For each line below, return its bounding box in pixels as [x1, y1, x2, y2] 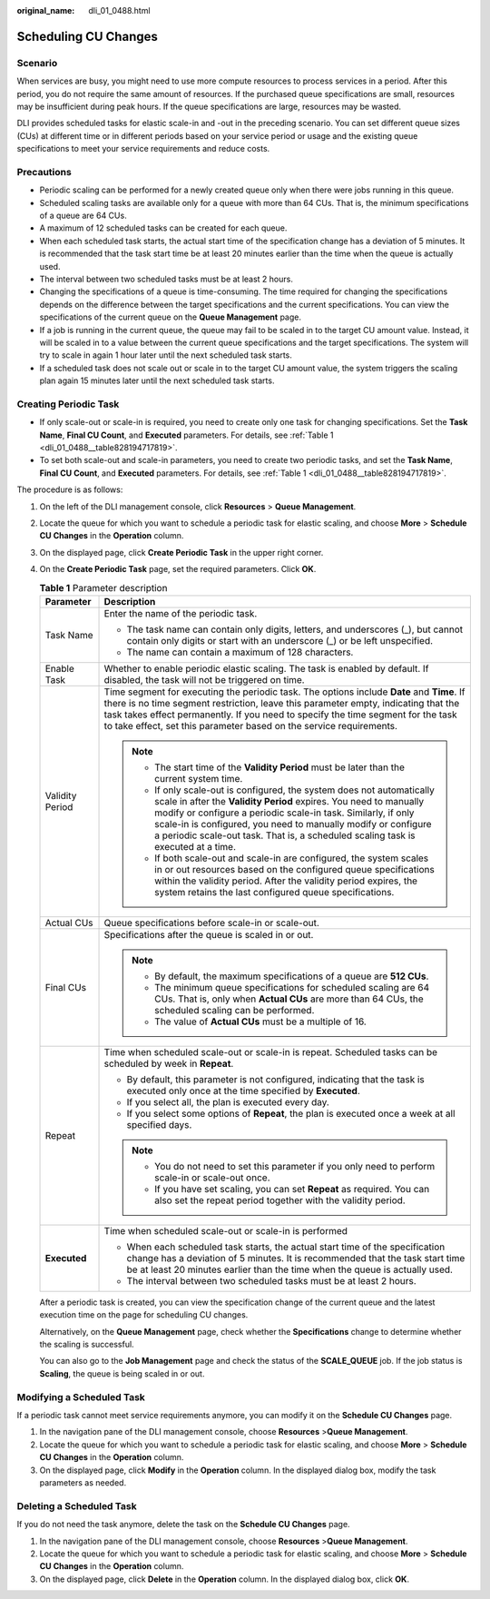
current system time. [154, 772, 243, 785]
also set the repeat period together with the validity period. [154, 1194, 406, 1207]
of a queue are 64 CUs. [39, 210, 127, 222]
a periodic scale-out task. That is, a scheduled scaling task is [154, 829, 416, 842]
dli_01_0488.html [88, 5, 151, 15]
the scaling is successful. [39, 1339, 135, 1350]
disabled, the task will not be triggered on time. [103, 673, 305, 686]
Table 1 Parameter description [39, 581, 168, 594]
